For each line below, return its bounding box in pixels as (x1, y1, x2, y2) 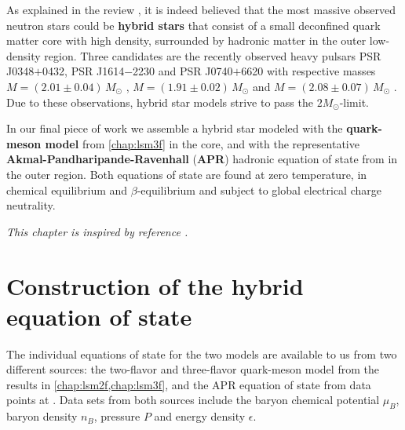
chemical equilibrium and (6, 181, 128, 198)
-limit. (339, 93, 369, 110)
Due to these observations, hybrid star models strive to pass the (6, 93, 313, 110)
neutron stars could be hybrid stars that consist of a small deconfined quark (6, 16, 381, 33)
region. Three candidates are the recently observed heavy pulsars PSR (44, 47, 381, 64)
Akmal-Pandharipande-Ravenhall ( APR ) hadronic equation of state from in (6, 151, 398, 167)
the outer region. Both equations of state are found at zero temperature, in (6, 166, 367, 182)
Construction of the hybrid (6, 269, 304, 301)
